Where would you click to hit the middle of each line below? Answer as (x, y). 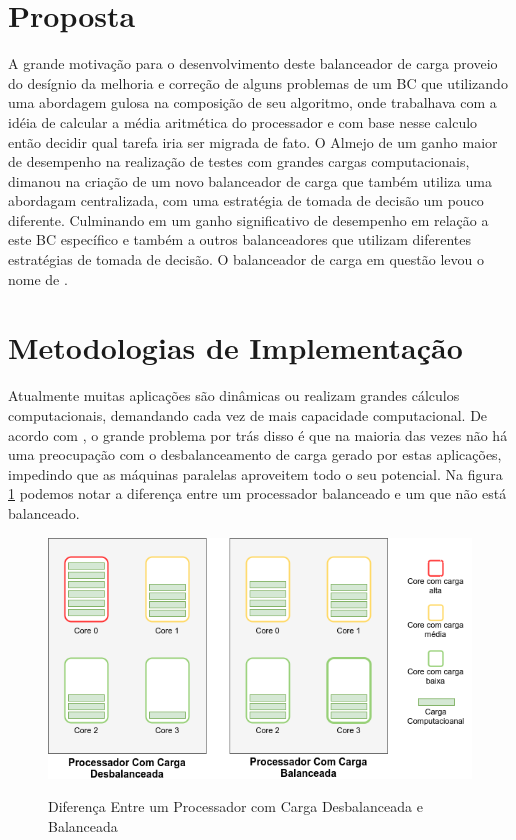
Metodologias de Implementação (235, 347)
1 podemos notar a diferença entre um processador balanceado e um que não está (257, 493)
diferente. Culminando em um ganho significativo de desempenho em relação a (248, 219)
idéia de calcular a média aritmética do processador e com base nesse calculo (243, 121)
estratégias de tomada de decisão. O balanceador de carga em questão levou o (246, 259)
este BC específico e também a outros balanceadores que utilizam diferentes (240, 239)
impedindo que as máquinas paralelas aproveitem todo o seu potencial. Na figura (255, 473)
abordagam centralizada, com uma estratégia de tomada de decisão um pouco (246, 200)
